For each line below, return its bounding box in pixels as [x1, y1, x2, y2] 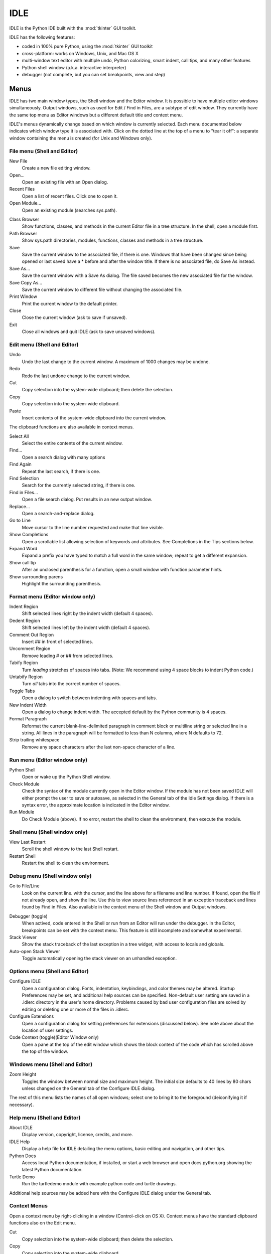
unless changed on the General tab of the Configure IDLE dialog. [22, 1085, 156, 1091]
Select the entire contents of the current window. [22, 440, 123, 446]
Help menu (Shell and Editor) [9, 1114, 81, 1121]
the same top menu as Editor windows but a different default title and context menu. [9, 112, 183, 118]
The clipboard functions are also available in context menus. [9, 424, 134, 430]
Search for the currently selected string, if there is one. [22, 482, 135, 489]
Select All [9, 433, 29, 439]
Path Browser [9, 230, 38, 236]
